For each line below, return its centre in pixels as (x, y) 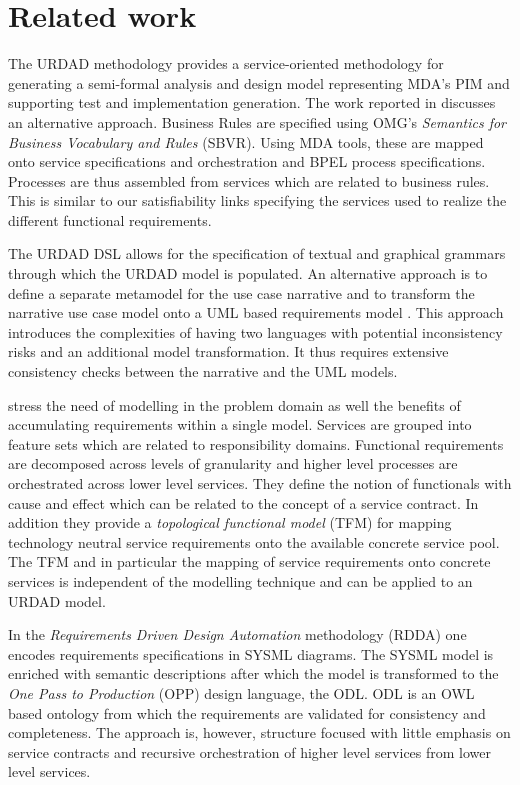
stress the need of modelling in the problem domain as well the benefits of (234, 404)
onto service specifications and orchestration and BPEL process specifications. (247, 161)
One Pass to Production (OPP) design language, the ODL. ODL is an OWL (241, 692)
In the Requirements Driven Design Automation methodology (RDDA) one (237, 634)
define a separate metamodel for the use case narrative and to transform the (241, 292)
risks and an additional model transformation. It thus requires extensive (228, 351)
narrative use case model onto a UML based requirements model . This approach (256, 312)
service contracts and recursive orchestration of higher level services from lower (250, 751)
